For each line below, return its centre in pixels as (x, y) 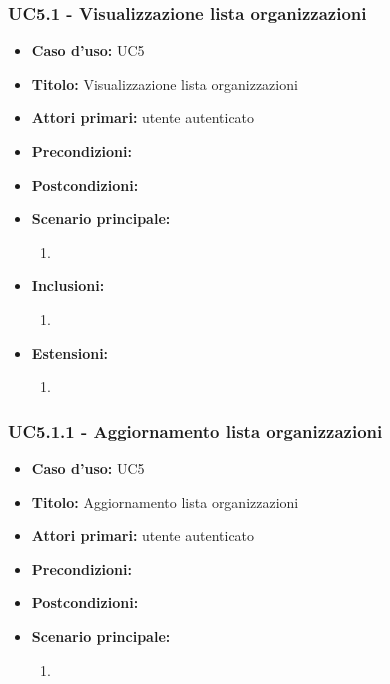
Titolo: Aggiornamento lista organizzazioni (165, 501)
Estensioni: (70, 352)
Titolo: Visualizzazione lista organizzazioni (164, 83)
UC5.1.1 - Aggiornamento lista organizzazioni (195, 430)
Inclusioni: (68, 285)
